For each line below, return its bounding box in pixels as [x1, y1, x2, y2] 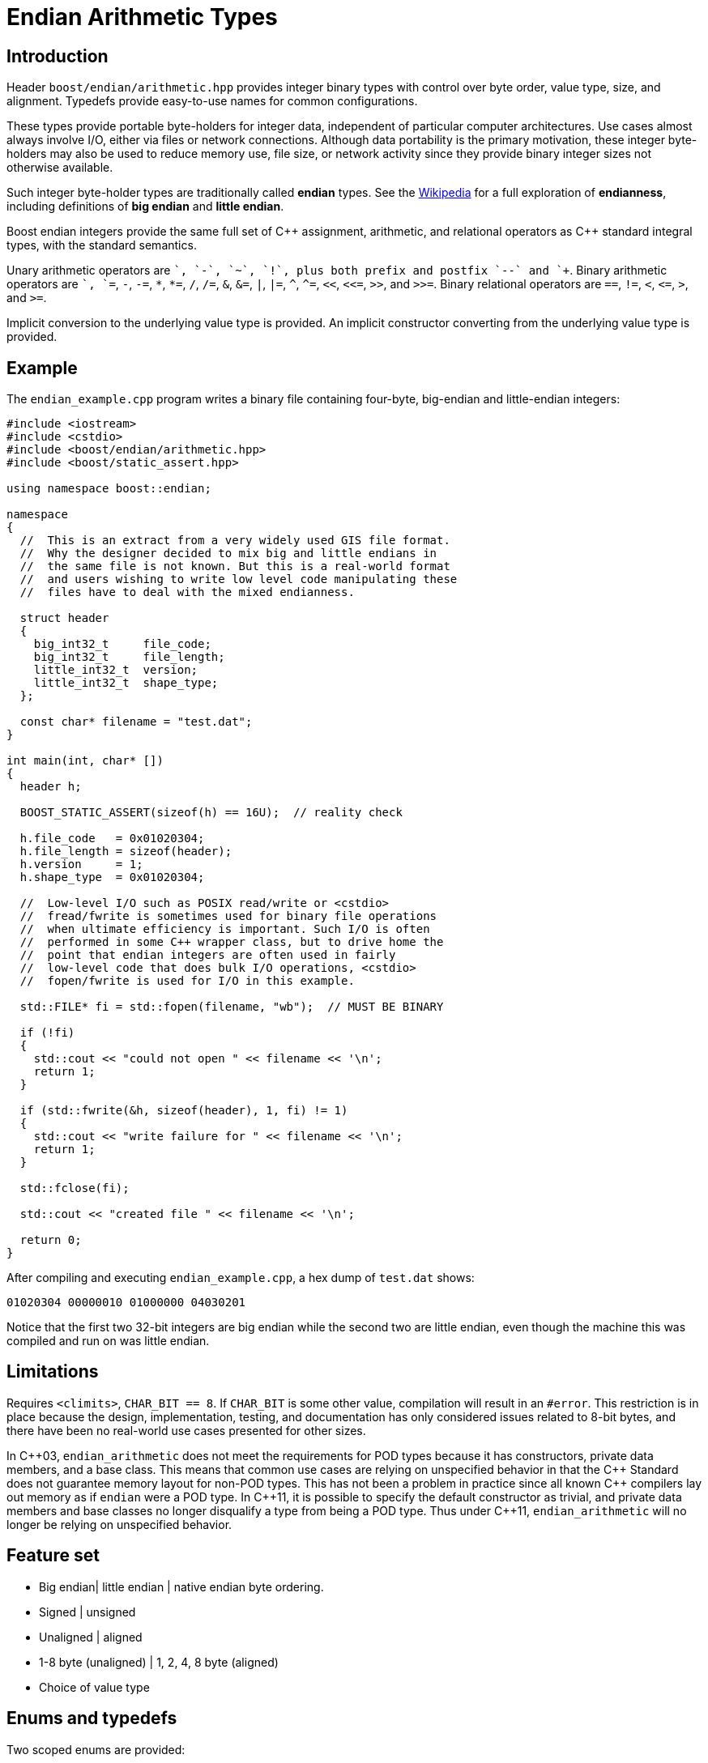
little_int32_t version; [33, 663, 198, 677]
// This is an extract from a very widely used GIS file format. [19, 534, 450, 547]
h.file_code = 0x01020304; [19, 832, 205, 845]
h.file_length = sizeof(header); [19, 845, 232, 858]
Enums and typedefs [6, 1708, 177, 1729]
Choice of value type [39, 1680, 150, 1694]
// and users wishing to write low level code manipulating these [19, 573, 458, 586]
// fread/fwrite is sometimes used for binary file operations [19, 909, 437, 923]
